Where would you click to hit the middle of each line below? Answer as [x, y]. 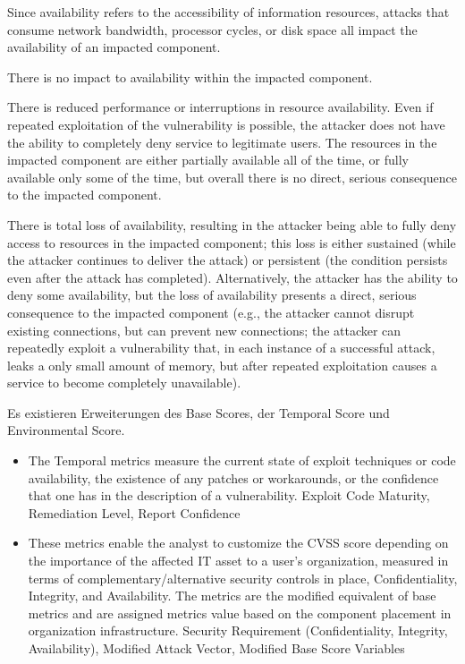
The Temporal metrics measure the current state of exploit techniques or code [242, 460]
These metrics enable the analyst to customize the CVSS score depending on [238, 543]
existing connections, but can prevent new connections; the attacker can [204, 330]
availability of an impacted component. [114, 47]
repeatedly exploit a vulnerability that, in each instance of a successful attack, [221, 348]
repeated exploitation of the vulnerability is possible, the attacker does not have [226, 124]
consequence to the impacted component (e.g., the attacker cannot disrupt [211, 312]
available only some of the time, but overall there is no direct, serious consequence [232, 177]
